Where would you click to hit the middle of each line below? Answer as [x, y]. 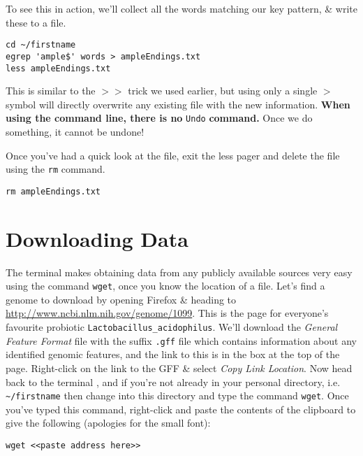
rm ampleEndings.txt [53, 191]
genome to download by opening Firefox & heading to [121, 299]
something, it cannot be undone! [75, 131]
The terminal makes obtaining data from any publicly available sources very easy [179, 272]
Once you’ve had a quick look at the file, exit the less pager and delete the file [173, 155]
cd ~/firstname [41, 45]
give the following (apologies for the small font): [108, 423]
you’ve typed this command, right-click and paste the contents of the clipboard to [181, 409]
